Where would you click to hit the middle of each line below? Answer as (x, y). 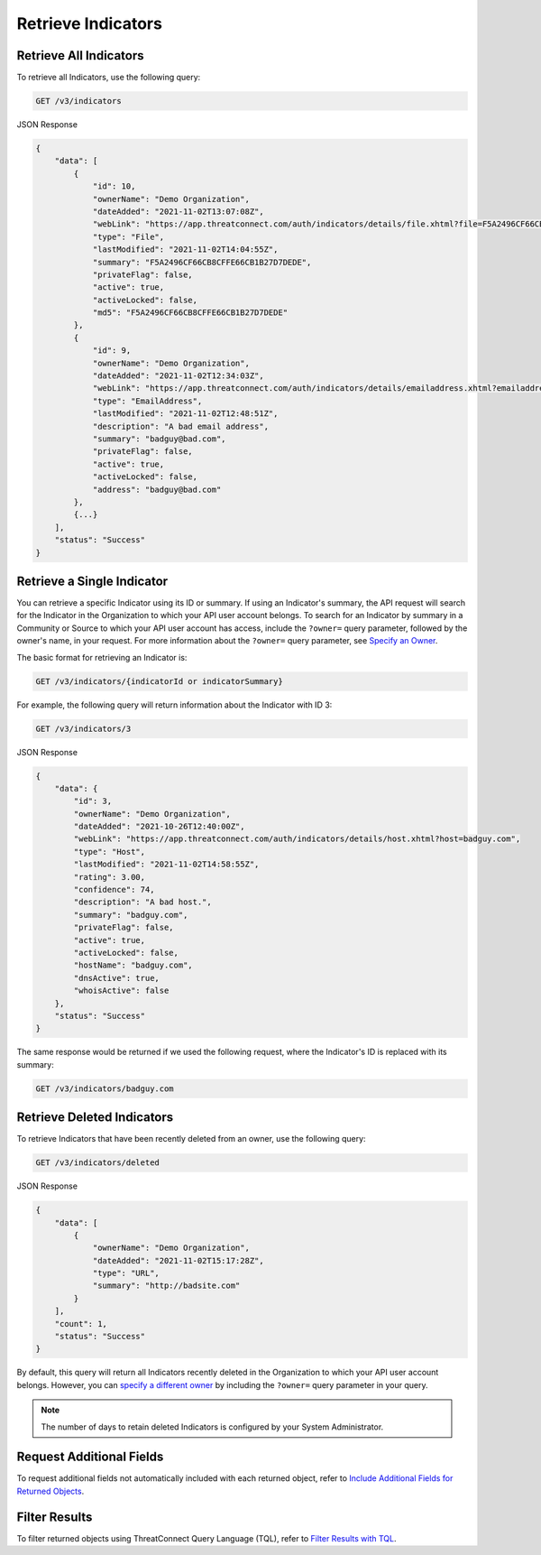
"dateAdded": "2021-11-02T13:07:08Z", (179, 211)
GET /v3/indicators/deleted (97, 1163)
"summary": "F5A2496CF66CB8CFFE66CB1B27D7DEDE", (202, 262)
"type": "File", (128, 236)
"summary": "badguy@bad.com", (159, 439)
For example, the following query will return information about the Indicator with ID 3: (174, 705)
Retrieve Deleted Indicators (95, 1118)
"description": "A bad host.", (142, 902)
